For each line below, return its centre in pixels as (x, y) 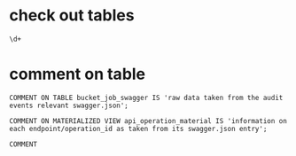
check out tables (72, 16)
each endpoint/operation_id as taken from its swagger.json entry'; (138, 129)
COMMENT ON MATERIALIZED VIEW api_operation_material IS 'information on (148, 121)
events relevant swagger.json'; (69, 105)
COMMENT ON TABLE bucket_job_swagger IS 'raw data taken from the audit (146, 97)
